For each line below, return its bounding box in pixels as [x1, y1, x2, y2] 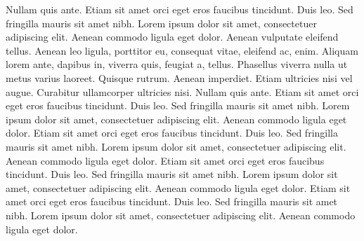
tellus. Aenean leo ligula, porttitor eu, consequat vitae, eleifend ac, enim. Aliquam [6, 43, 358, 57]
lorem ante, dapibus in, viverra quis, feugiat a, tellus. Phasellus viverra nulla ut [6, 57, 348, 71]
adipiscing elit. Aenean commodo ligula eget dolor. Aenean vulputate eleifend [6, 29, 339, 44]
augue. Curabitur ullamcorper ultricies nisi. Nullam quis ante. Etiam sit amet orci [6, 84, 359, 99]
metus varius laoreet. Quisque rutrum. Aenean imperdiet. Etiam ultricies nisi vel [6, 70, 353, 85]
